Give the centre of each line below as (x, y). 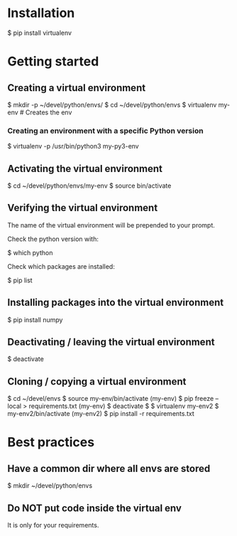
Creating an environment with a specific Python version (105, 131)
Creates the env (49, 112)
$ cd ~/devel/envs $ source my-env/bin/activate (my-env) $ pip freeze (111, 399)
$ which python (30, 252)
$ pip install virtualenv (40, 33)
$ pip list (20, 280)
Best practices (51, 443)
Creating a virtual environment (77, 88)
